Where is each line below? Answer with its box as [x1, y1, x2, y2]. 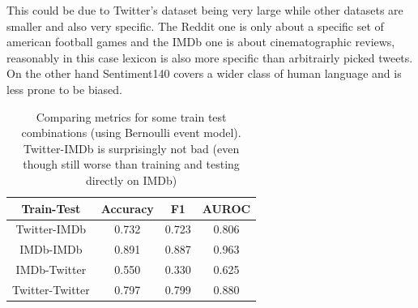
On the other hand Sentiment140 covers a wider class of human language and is [6, 65, 402, 82]
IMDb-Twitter [15, 261, 87, 278]
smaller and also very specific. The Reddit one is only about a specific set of [6, 17, 384, 34]
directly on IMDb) [85, 171, 177, 188]
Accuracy [100, 199, 154, 216]
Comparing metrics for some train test [36, 108, 227, 125]
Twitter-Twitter [12, 280, 90, 297]
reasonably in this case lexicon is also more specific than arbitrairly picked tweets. [6, 49, 413, 66]
